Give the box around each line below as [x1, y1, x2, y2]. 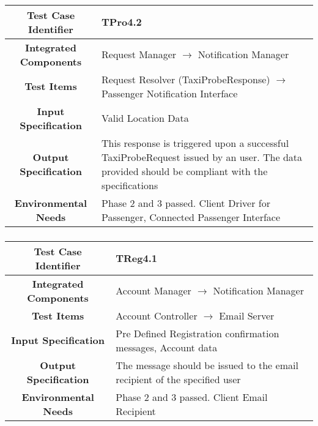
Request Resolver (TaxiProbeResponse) [102, 72, 270, 86]
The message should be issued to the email [116, 357, 298, 372]
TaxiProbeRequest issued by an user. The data [102, 149, 303, 164]
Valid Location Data [102, 111, 189, 125]
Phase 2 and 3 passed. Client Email [116, 389, 268, 404]
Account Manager [116, 283, 191, 298]
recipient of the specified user [116, 372, 241, 386]
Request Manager [102, 47, 177, 62]
